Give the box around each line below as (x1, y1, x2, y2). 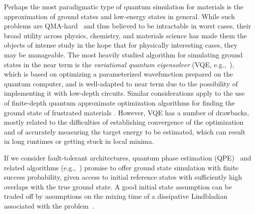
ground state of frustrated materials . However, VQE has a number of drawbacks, (4, 107, 249, 117)
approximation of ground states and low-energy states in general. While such (4, 11, 235, 21)
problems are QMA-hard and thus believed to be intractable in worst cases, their (4, 21, 251, 31)
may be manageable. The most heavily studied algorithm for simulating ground (4, 49, 243, 59)
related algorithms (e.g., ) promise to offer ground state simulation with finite (4, 162, 239, 172)
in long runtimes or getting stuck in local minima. (4, 136, 154, 146)
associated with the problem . (4, 200, 94, 211)
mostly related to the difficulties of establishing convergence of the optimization (4, 117, 244, 127)
